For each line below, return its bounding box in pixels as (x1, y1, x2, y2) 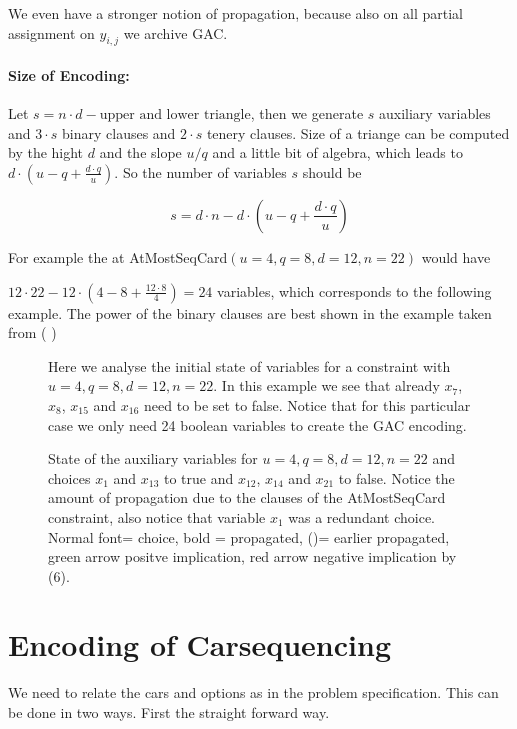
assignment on (8, 22, 95, 43)
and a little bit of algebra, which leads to (212, 142, 463, 163)
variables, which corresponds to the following (217, 280, 492, 301)
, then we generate (250, 103, 364, 124)
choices (48, 467, 91, 488)
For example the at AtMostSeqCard (8, 246, 228, 267)
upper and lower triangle (99, 108, 251, 123)
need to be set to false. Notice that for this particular (144, 394, 471, 415)
